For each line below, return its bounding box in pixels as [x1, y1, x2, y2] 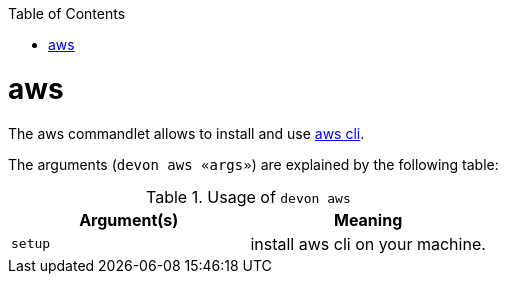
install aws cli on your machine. [250, 233, 486, 254]
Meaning [333, 209, 403, 230]
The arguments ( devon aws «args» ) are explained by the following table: [8, 155, 499, 173]
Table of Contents [8, 5, 126, 22]
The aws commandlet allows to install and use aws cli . [8, 124, 365, 142]
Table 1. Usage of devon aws [146, 186, 351, 207]
